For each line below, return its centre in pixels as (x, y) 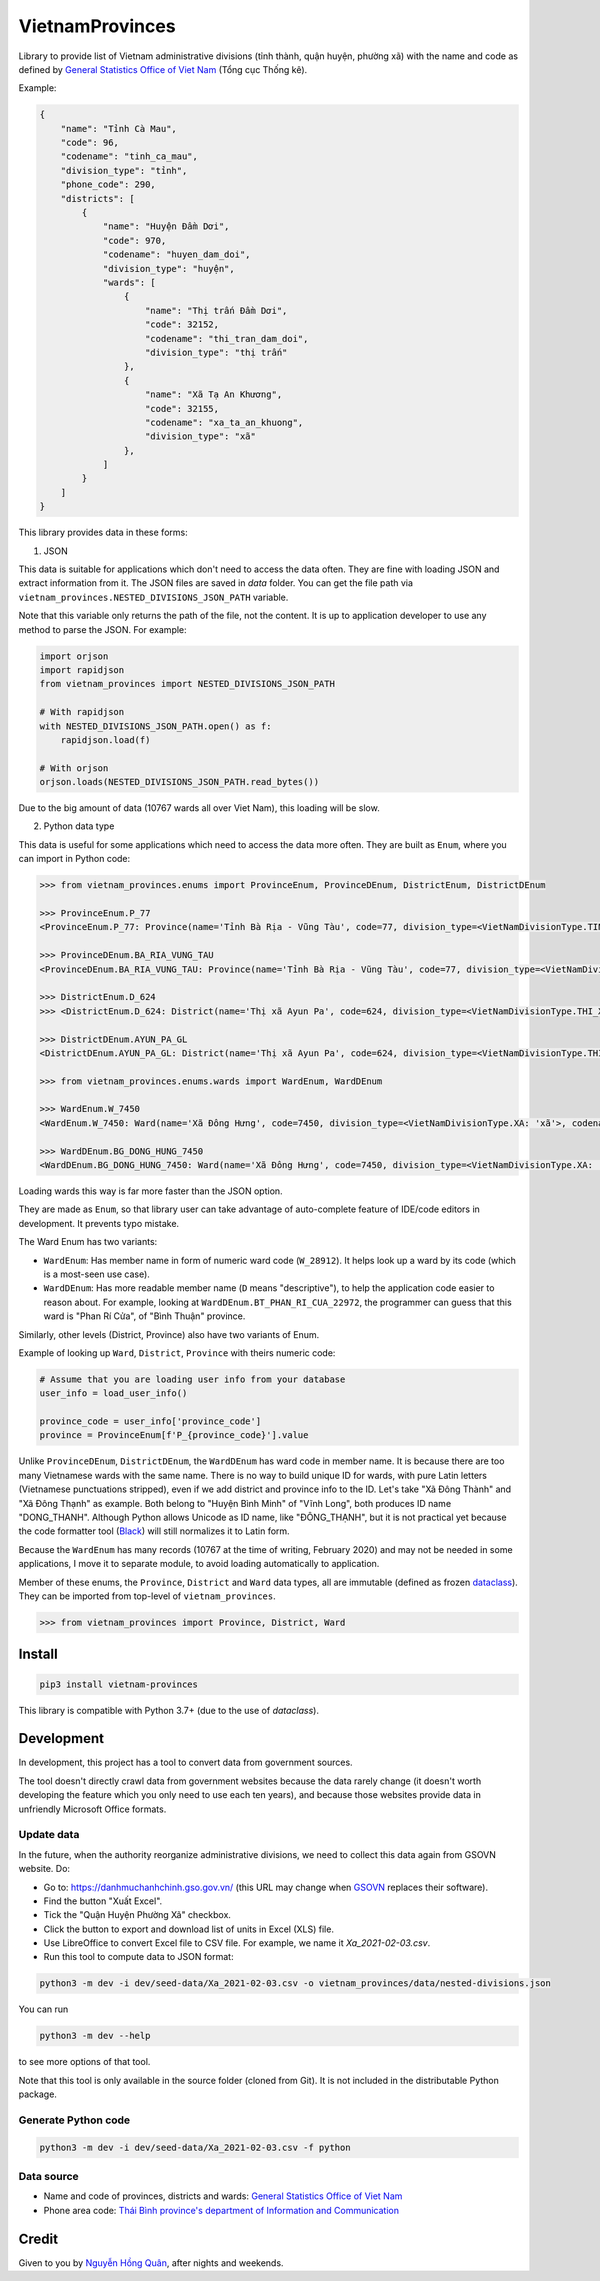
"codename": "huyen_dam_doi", (176, 254)
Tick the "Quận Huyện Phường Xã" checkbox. (137, 1915)
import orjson (74, 656)
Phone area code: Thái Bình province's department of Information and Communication (221, 2210)
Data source (48, 2177)
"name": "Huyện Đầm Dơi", (166, 226)
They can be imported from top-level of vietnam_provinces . (147, 1596)
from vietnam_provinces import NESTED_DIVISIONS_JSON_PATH (187, 684)
